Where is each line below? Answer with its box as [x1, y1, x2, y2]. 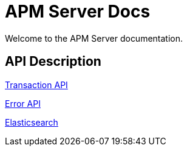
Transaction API [5, 79, 68, 90]
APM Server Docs [5, 1, 151, 22]
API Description [5, 54, 101, 69]
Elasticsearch [5, 117, 58, 127]
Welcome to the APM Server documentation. [5, 33, 183, 43]
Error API [5, 98, 41, 109]
